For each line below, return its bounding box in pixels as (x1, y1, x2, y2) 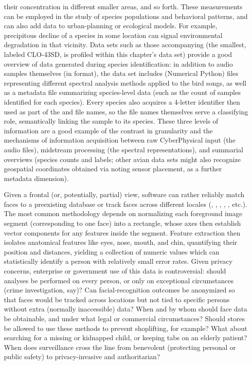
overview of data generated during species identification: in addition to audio (4, 58, 233, 69)
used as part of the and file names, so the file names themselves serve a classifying (4, 106, 249, 116)
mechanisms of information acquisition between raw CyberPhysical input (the (4, 135, 235, 145)
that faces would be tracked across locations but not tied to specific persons (4, 294, 230, 304)
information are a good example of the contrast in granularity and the (4, 125, 213, 135)
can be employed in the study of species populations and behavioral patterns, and (4, 11, 248, 21)
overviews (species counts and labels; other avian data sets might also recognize (4, 154, 241, 164)
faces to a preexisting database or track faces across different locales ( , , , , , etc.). (4, 199, 248, 209)
